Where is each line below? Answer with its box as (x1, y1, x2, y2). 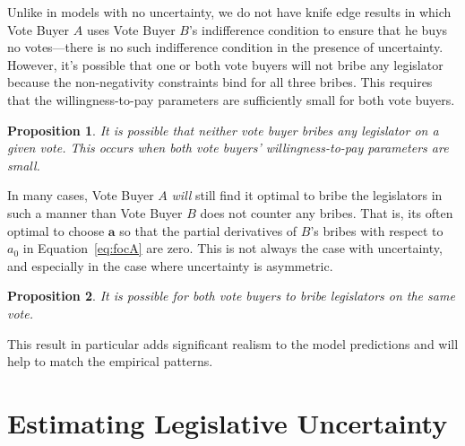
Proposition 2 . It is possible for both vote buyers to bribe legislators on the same (7, 286, 455, 305)
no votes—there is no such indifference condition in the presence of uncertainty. (7, 38, 443, 57)
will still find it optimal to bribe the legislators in (171, 186, 443, 205)
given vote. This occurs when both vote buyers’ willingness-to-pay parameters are (7, 138, 449, 157)
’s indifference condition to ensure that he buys (188, 20, 448, 39)
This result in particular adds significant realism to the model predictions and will (7, 334, 459, 353)
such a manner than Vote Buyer (7, 203, 183, 222)
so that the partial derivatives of (119, 221, 297, 240)
